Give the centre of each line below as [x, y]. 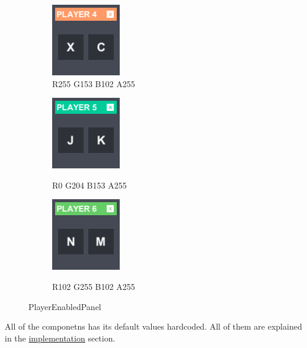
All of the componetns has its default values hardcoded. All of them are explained [153, 326]
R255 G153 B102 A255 [94, 83]
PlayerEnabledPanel [65, 306]
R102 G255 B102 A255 [94, 286]
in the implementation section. [60, 338]
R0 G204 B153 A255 [89, 185]
